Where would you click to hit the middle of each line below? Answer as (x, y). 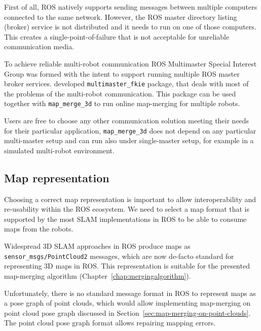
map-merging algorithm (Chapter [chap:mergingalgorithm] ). (98, 275)
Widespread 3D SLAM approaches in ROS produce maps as (97, 246)
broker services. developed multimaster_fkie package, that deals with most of (126, 84)
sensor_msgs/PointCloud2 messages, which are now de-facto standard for (119, 256)
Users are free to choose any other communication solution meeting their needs (127, 121)
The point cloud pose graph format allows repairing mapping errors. (110, 323)
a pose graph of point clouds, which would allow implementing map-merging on (127, 303)
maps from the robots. (39, 229)
